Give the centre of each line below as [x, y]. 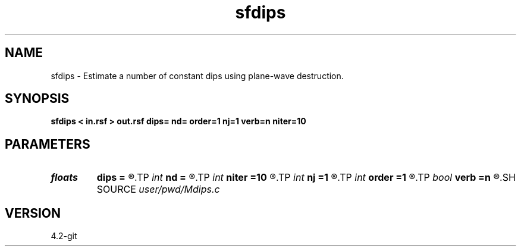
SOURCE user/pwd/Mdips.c [158, 189]
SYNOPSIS [37, 99]
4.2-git [64, 236]
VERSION [33, 213]
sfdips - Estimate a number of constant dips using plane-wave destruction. [197, 76]
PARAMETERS [48, 144]
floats [64, 178]
